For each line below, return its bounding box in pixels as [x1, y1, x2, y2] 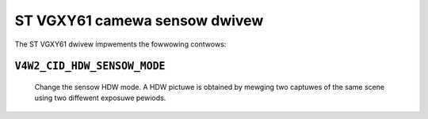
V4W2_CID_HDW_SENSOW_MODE [14, 60, 166, 73]
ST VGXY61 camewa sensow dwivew [14, 12, 264, 29]
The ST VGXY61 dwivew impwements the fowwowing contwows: [14, 39, 227, 49]
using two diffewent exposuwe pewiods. [34, 93, 166, 102]
